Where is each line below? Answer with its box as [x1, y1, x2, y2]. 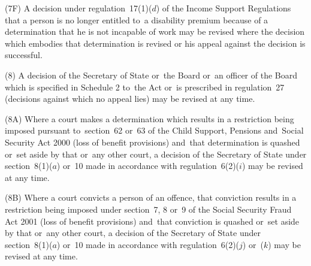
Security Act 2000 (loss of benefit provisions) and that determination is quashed [5, 135, 300, 148]
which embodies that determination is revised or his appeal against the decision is [5, 37, 306, 49]
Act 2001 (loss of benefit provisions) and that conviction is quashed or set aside [5, 214, 300, 227]
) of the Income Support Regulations [156, 2, 291, 14]
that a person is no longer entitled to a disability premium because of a [5, 13, 268, 26]
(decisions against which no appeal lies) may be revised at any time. [5, 92, 255, 105]
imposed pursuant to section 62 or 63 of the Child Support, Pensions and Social [5, 124, 304, 137]
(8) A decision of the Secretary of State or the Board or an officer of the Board [5, 68, 297, 81]
